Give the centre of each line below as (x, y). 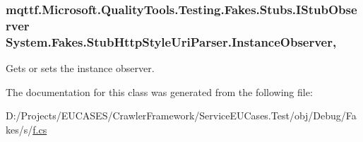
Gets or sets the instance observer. (80, 68)
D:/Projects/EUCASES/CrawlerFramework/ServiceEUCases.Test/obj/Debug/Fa (181, 116)
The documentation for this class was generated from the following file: (159, 91)
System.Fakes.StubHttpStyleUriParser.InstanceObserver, (171, 41)
